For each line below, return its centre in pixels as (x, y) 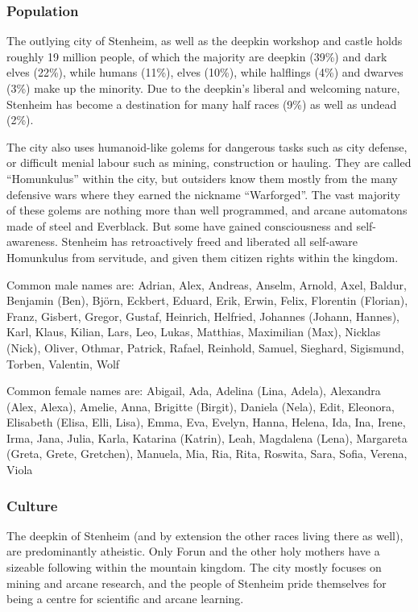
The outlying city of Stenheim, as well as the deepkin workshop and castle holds (205, 41)
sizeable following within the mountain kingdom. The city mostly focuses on (194, 567)
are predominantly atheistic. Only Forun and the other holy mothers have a (193, 551)
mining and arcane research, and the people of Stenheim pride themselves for (197, 583)
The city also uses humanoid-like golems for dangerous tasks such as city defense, (207, 146)
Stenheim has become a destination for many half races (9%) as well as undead (202, 104)
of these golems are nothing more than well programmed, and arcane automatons (207, 210)
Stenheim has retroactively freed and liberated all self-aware (210, 241)
